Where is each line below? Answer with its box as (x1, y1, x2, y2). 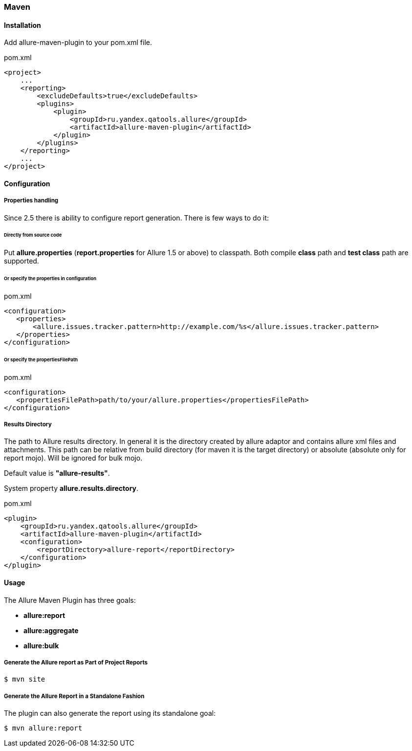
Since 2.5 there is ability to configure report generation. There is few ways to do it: (4, 213, 269, 222)
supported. (4, 257, 39, 265)
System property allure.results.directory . (4, 484, 139, 493)
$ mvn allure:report (4, 724, 83, 732)
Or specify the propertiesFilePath (4, 356, 78, 362)
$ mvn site (4, 675, 45, 684)
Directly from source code (4, 232, 62, 238)
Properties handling (4, 197, 59, 204)
